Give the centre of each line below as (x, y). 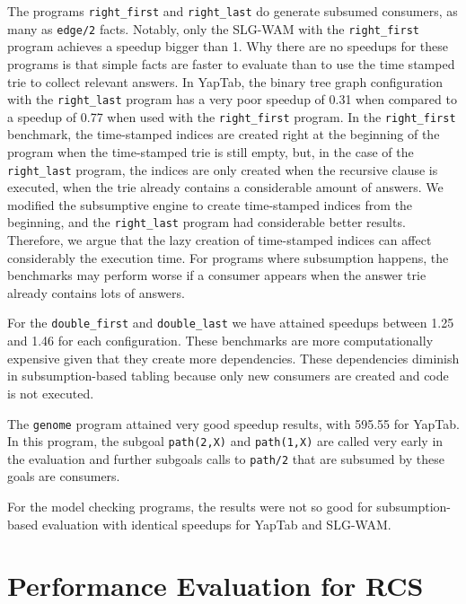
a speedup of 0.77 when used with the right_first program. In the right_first (232, 116)
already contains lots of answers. (96, 292)
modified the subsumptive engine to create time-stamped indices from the (210, 204)
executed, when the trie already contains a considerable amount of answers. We (225, 187)
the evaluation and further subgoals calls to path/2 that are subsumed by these (226, 458)
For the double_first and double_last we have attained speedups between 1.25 (231, 323)
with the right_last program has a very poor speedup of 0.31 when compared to (232, 99)
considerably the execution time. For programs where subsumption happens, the (228, 257)
